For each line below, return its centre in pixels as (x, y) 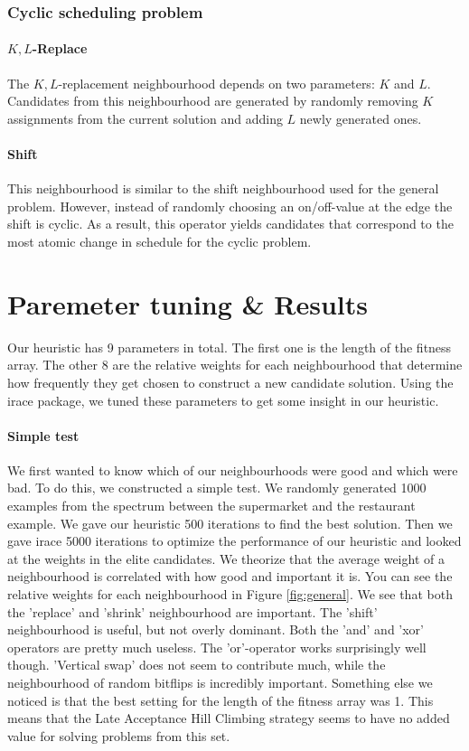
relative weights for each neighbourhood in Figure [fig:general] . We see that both (230, 594)
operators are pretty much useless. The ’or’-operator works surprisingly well (217, 647)
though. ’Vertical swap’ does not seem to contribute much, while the (197, 665)
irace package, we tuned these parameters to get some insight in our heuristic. (223, 400)
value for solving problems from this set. (119, 735)
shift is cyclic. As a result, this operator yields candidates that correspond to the (230, 224)
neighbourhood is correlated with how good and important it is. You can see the (230, 576)
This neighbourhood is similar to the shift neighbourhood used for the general (223, 188)
